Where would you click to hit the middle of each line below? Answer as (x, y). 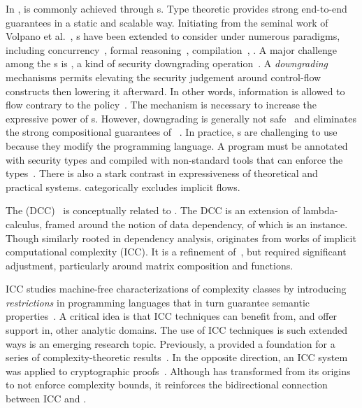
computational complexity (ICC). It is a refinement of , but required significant (176, 252)
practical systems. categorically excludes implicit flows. (123, 187)
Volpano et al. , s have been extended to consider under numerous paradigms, (173, 36)
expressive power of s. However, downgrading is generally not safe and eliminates (181, 118)
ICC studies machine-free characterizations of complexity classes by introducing (176, 289)
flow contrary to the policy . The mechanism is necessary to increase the (161, 105)
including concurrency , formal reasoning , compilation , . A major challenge (172, 49)
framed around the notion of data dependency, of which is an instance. (196, 224)
